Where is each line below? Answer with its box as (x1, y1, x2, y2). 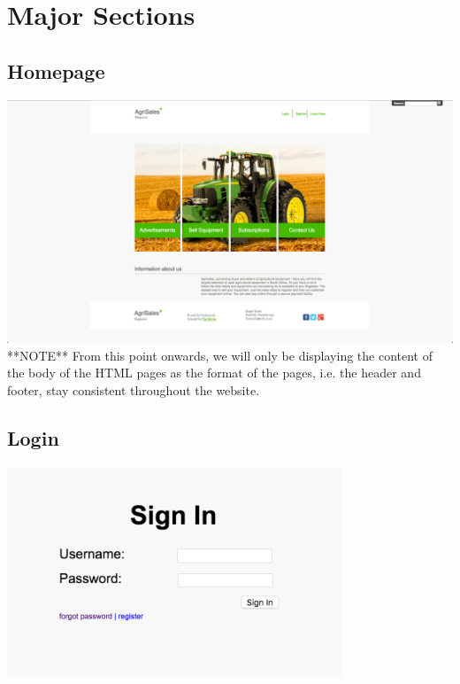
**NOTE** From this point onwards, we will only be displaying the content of (7, 346, 433, 364)
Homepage (7, 57, 105, 84)
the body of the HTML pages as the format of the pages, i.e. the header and (7, 363, 421, 382)
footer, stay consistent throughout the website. (7, 381, 260, 399)
